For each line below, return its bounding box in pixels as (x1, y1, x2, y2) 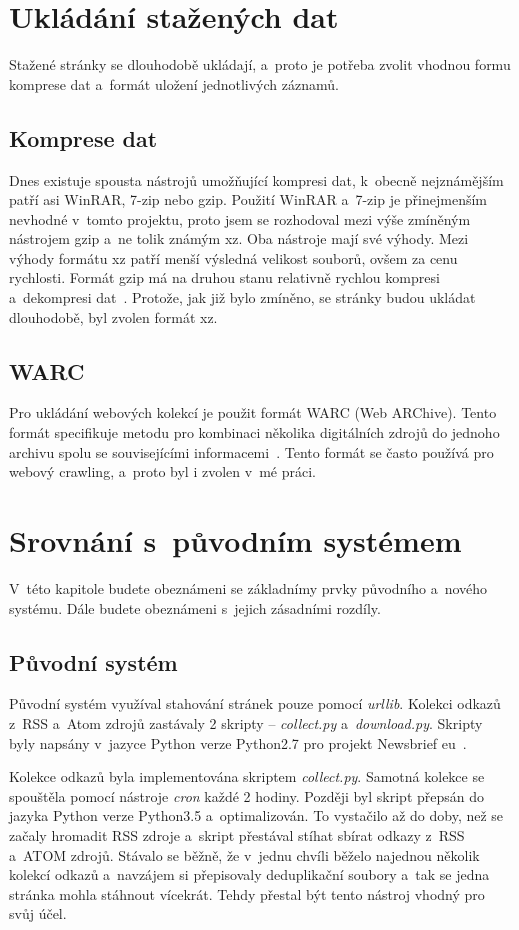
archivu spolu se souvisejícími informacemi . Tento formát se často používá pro (9, 441, 494, 462)
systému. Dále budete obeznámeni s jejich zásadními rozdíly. (9, 597, 381, 618)
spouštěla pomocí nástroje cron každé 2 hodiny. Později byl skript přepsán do (9, 785, 485, 806)
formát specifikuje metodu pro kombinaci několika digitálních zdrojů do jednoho (9, 422, 500, 443)
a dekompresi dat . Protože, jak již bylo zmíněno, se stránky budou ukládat (9, 287, 476, 308)
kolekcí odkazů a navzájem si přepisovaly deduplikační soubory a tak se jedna (9, 864, 490, 885)
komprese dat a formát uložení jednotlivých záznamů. (9, 73, 339, 94)
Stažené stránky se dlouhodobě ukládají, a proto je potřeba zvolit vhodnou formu (9, 54, 511, 75)
